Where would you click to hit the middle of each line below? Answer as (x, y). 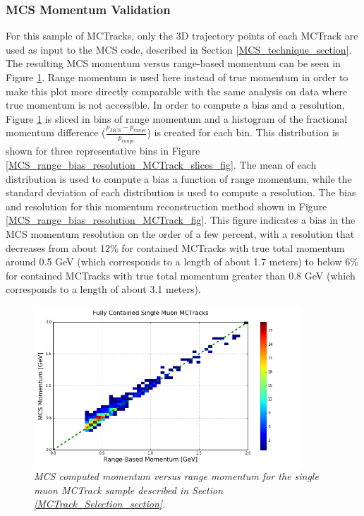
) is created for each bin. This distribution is (243, 132)
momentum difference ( (56, 132)
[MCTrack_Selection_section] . (100, 504)
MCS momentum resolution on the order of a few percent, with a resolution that (180, 233)
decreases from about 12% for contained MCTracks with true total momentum (175, 247)
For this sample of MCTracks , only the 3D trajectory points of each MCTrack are (182, 36)
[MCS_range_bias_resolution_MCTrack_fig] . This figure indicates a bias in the (181, 220)
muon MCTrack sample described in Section (129, 490)
